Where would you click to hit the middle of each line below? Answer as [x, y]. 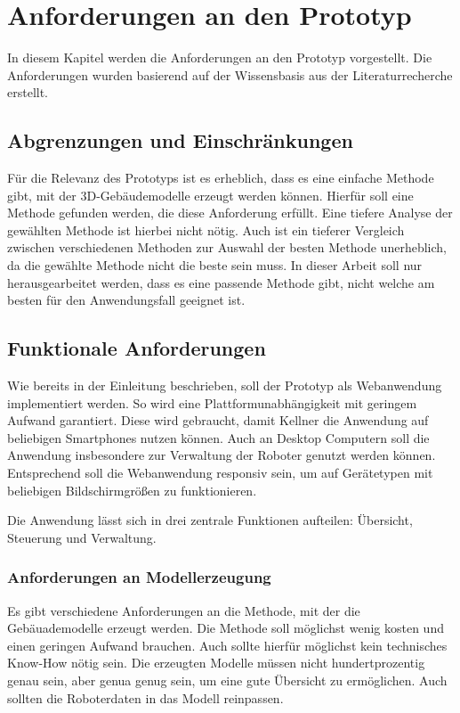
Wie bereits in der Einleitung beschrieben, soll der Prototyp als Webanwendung [225, 385]
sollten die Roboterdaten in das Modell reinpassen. [145, 697]
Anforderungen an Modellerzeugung [139, 577]
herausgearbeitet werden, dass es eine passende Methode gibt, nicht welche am [221, 282]
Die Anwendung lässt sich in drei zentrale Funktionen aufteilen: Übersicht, [210, 520]
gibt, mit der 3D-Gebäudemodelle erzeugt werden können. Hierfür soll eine [210, 195]
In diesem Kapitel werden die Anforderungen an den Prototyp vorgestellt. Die [220, 57]
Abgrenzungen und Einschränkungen [180, 140]
